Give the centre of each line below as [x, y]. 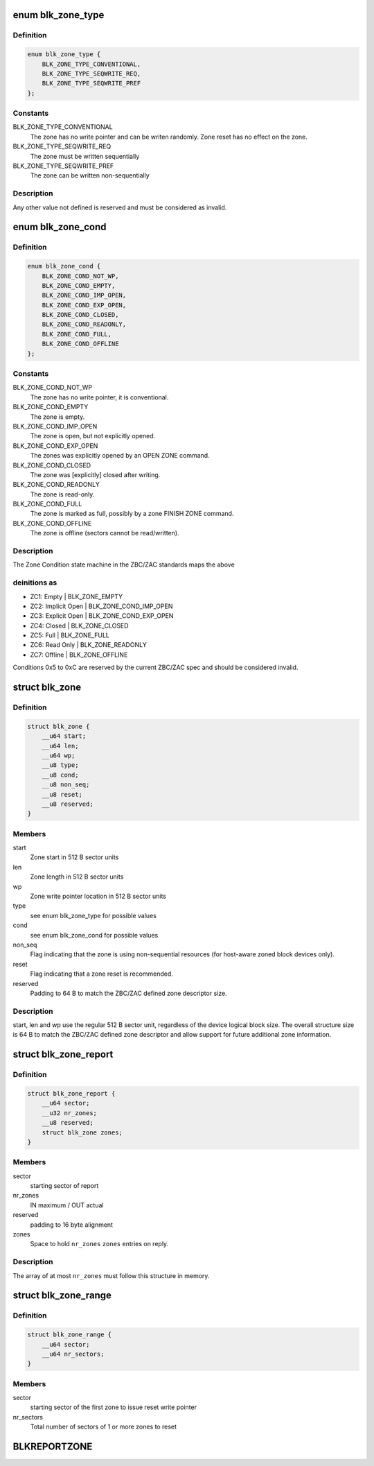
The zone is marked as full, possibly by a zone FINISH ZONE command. [132, 514]
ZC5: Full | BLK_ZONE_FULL [70, 635]
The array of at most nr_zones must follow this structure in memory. [111, 1275]
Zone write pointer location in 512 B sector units [98, 896]
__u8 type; [60, 765]
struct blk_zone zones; [82, 1132]
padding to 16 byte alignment [72, 1225]
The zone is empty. [57, 417]
